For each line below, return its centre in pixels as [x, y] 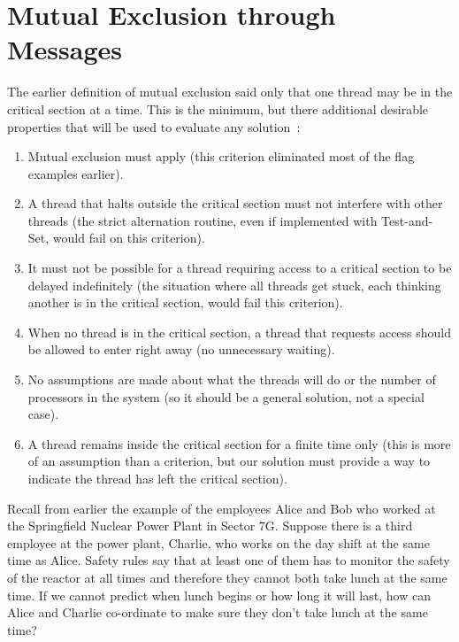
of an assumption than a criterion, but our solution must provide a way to [229, 461]
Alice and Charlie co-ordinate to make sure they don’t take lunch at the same [218, 612]
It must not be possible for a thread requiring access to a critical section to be [240, 268]
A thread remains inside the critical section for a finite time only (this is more [239, 443]
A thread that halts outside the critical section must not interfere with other [235, 203]
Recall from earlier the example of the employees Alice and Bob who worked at [222, 508]
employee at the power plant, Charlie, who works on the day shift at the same [218, 542]
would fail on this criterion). [129, 238]
